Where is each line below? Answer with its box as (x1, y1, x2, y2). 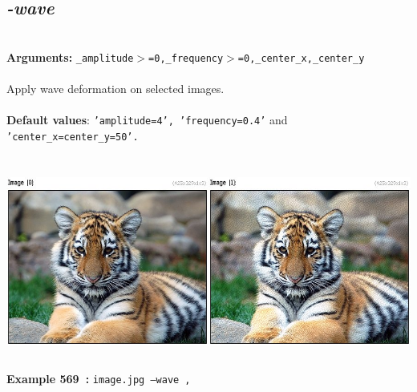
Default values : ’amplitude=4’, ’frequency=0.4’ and (6, 111, 288, 128)
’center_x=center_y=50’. (6, 131, 139, 143)
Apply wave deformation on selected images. (6, 80, 225, 97)
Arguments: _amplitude (6, 48, 134, 65)
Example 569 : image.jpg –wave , (6, 370, 191, 386)
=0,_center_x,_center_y (237, 52, 365, 64)
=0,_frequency (148, 52, 224, 64)
